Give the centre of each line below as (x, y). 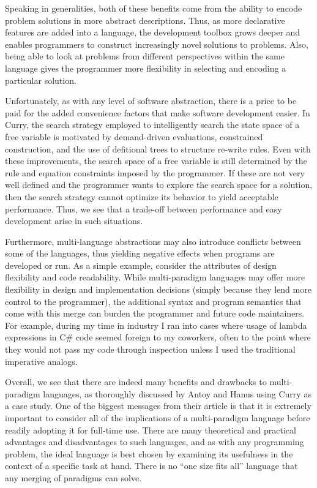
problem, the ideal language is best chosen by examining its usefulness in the (149, 453)
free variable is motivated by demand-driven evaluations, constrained (134, 136)
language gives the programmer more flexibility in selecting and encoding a (146, 68)
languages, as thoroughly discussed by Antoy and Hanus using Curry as (177, 393)
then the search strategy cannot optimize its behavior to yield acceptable (142, 196)
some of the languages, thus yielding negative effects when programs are (140, 253)
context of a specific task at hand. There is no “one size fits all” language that (151, 466)
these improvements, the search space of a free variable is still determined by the (156, 161)
